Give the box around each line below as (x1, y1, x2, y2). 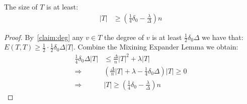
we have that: (202, 31, 243, 42)
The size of (4, 1, 38, 11)
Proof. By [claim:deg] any (4, 31, 84, 42)
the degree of (104, 31, 144, 42)
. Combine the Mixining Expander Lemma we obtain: (73, 41, 238, 52)
